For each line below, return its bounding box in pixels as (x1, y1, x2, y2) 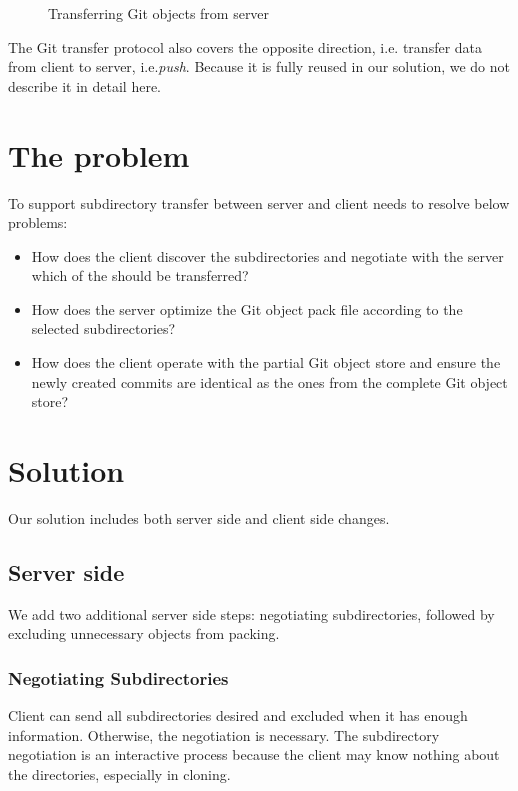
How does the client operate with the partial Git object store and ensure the (31, 352, 501, 373)
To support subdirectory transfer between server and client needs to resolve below (8, 192, 510, 213)
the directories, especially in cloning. (8, 763, 231, 784)
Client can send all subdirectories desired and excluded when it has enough (8, 705, 468, 726)
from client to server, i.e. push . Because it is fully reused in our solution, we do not (8, 56, 510, 77)
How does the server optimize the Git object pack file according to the (31, 298, 463, 319)
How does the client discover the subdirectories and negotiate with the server (31, 245, 504, 266)
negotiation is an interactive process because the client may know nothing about (8, 744, 500, 765)
